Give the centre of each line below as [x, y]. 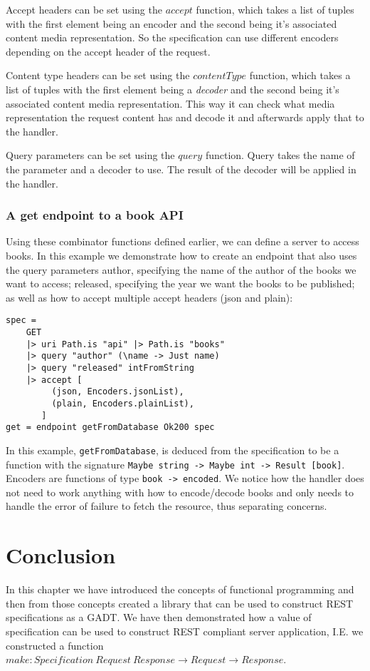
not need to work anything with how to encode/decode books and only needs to [180, 492]
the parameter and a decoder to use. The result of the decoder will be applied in [181, 169]
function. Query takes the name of [280, 155]
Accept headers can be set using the [84, 9]
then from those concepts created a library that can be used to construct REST [180, 603]
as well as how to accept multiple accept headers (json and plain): [149, 297]
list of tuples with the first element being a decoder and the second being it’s [173, 89]
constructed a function [55, 645]
